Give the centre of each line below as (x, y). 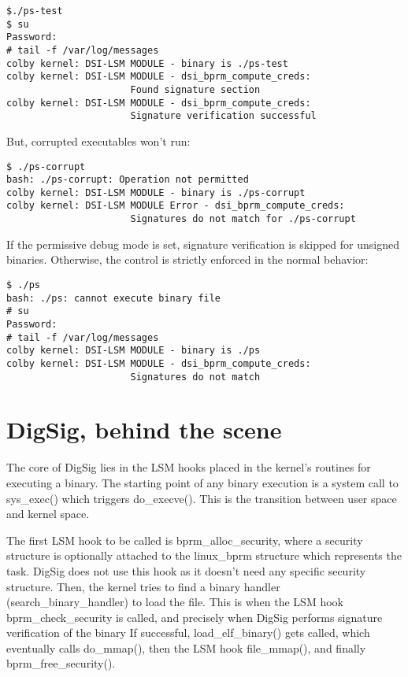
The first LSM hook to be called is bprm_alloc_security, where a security (185, 540)
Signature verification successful (223, 116)
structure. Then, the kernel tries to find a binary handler (143, 586)
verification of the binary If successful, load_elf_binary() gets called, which (188, 633)
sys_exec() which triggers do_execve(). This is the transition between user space (202, 498)
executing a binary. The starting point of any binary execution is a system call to (202, 482)
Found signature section (195, 89)
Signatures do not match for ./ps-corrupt (243, 219)
